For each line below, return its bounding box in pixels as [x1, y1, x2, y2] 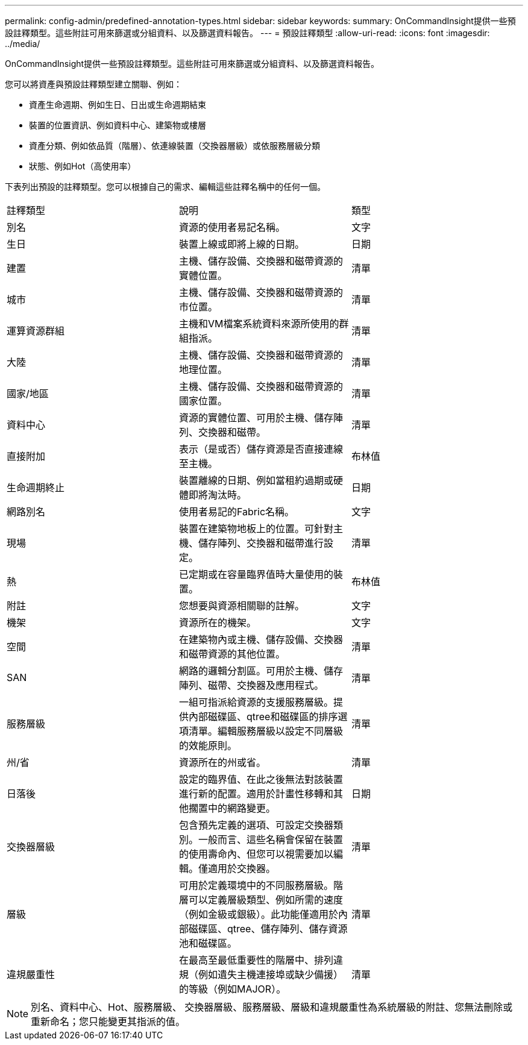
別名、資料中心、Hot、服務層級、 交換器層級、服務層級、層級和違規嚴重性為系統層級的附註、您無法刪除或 [31, 1001, 513, 1013]
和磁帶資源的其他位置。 [178, 648, 285, 660]
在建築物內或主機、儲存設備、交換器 [178, 633, 343, 645]
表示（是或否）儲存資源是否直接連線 [178, 443, 343, 455]
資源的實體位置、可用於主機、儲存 [178, 412, 333, 424]
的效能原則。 [178, 739, 237, 752]
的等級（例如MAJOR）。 [178, 983, 286, 995]
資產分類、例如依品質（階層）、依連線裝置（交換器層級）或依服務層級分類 [29, 140, 320, 151]
